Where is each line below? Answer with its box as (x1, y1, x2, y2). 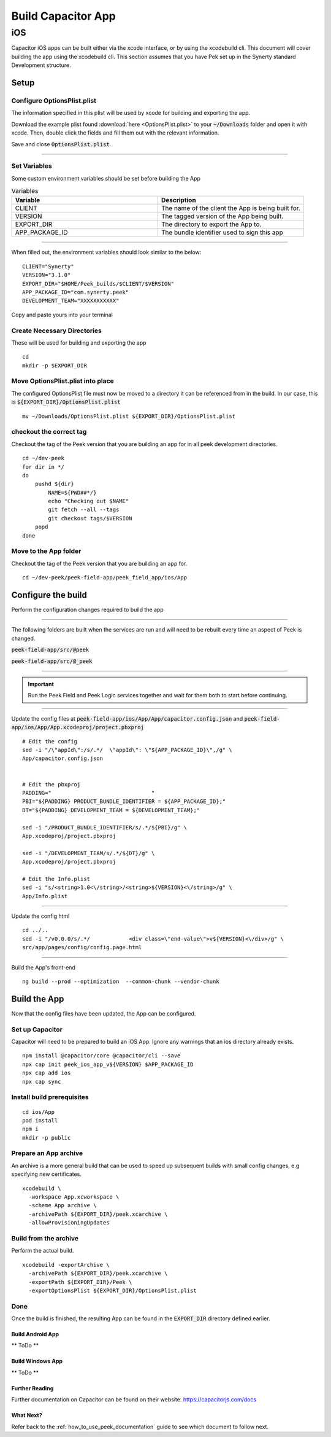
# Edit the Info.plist (22, 875, 91, 882)
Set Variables (11, 162, 52, 170)
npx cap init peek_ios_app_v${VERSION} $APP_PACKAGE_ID (22, 1060, 194, 1068)
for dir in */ (22, 463, 64, 470)
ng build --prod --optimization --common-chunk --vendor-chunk (22, 977, 220, 985)
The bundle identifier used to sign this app (161, 228, 283, 237)
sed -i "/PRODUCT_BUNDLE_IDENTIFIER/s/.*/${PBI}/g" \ (22, 824, 187, 831)
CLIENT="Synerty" (22, 263, 74, 270)
